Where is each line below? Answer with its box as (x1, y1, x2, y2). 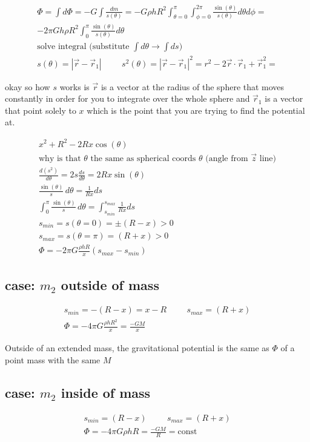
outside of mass (61, 275, 159, 294)
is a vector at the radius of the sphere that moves (101, 80, 285, 93)
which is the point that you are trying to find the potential (87, 104, 305, 116)
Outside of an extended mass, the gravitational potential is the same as (5, 341, 269, 354)
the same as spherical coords (90, 154, 196, 163)
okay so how (5, 80, 50, 93)
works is (59, 80, 90, 93)
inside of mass (61, 383, 151, 401)
